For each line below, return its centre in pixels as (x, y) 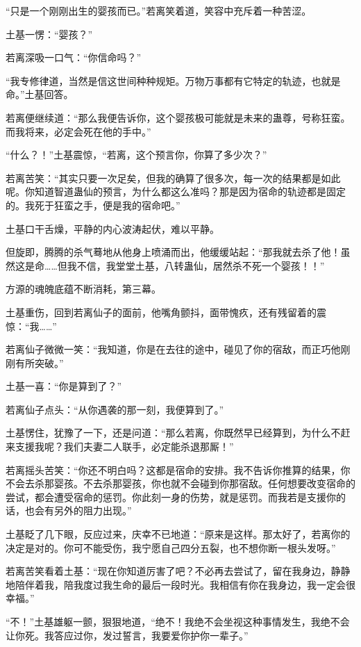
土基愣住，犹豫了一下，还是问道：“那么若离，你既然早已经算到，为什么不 (173, 433)
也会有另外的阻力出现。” (78, 510)
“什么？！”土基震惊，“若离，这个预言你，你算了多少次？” (136, 155)
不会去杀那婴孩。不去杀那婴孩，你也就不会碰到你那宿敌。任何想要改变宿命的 (180, 483)
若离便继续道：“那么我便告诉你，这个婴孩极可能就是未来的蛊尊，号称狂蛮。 (178, 117)
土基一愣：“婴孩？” (49, 34)
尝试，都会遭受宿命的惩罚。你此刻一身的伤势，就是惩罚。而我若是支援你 (171, 497)
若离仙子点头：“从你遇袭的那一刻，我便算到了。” (115, 409)
